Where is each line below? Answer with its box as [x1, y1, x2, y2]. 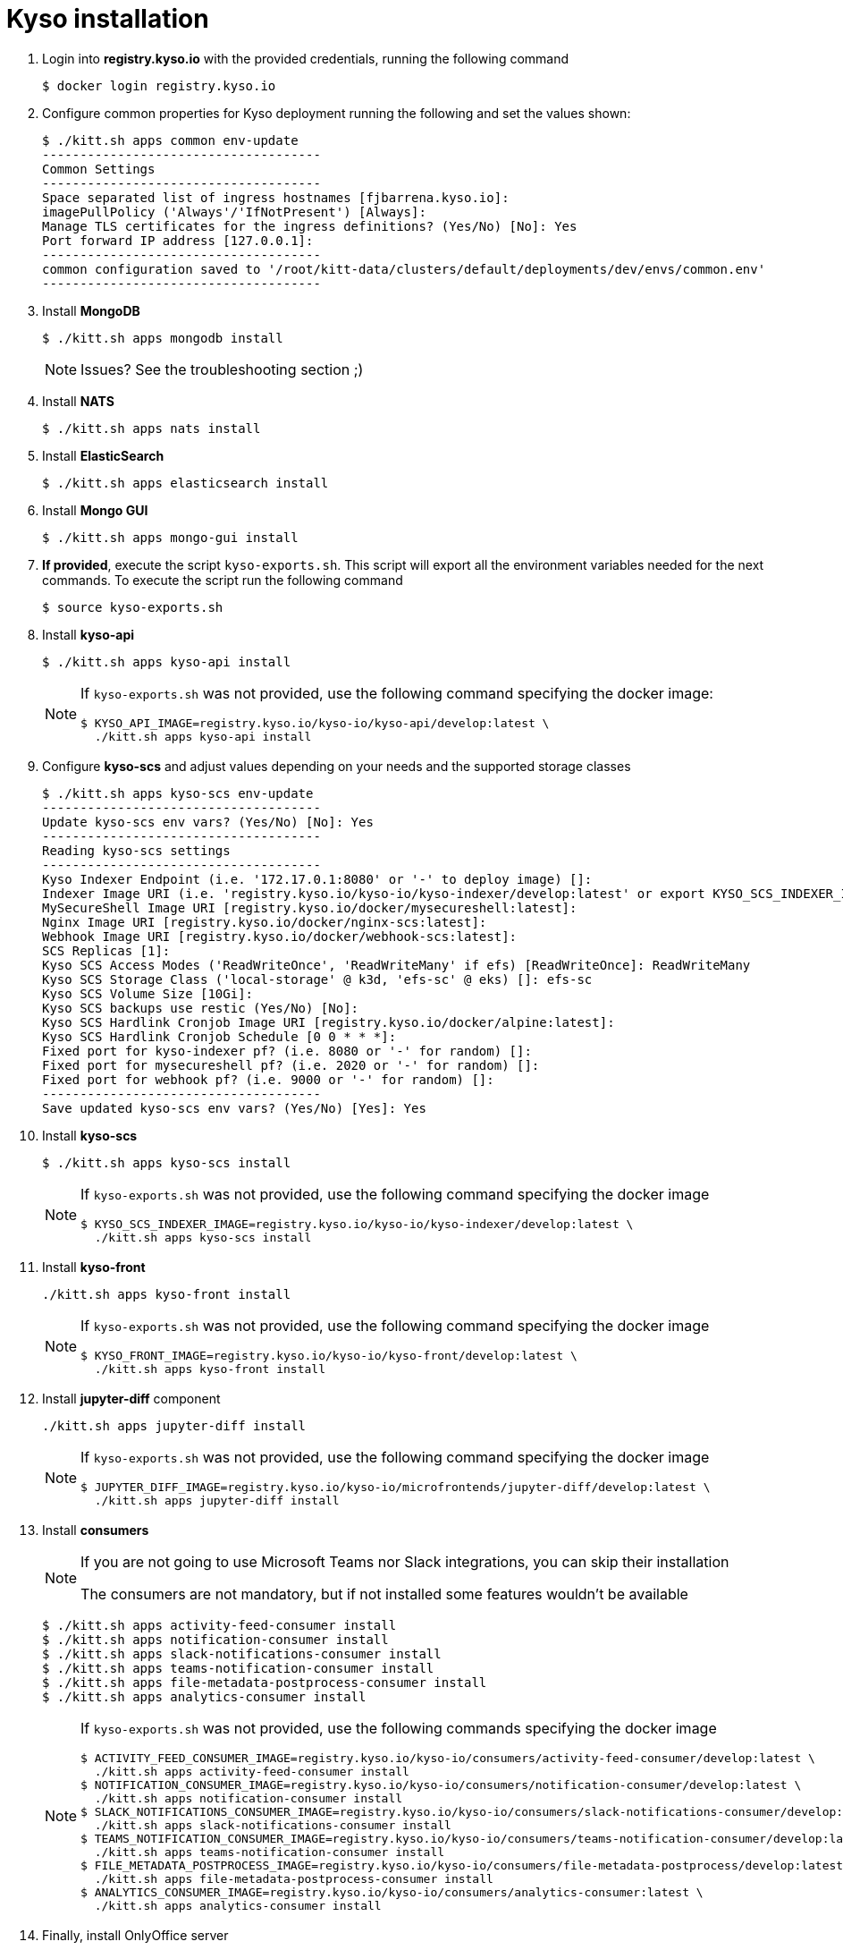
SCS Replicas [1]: [42, 943, 171, 958]
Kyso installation [6, 4, 209, 34]
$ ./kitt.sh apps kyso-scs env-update [42, 785, 314, 801]
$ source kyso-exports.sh [42, 599, 223, 615]
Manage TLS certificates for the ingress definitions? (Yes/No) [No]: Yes [42, 218, 577, 233]
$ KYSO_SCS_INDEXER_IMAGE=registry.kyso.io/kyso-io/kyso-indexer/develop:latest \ [80, 1217, 634, 1231]
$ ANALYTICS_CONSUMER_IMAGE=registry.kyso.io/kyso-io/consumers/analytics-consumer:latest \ [80, 1885, 704, 1899]
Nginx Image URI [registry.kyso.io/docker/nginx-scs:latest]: [42, 914, 487, 929]
